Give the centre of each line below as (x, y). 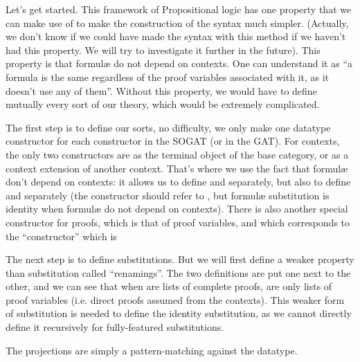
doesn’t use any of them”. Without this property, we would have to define (161, 90)
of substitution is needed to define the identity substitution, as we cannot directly (179, 313)
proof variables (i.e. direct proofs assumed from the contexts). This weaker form (175, 299)
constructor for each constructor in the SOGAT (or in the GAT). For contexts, (173, 141)
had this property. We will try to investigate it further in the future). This (163, 49)
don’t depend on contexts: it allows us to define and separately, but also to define (178, 182)
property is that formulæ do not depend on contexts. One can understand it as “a (179, 63)
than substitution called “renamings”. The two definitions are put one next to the (178, 272)
